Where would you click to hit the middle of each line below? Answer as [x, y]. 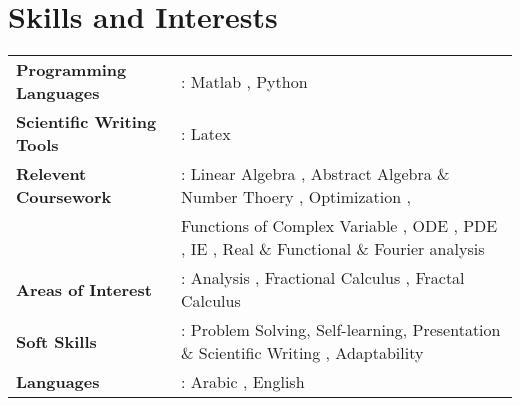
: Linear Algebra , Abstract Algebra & [315, 174]
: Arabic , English [243, 382]
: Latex [206, 133]
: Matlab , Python [244, 81]
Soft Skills [56, 341]
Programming [71, 70]
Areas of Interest [84, 289]
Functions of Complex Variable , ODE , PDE [339, 226]
